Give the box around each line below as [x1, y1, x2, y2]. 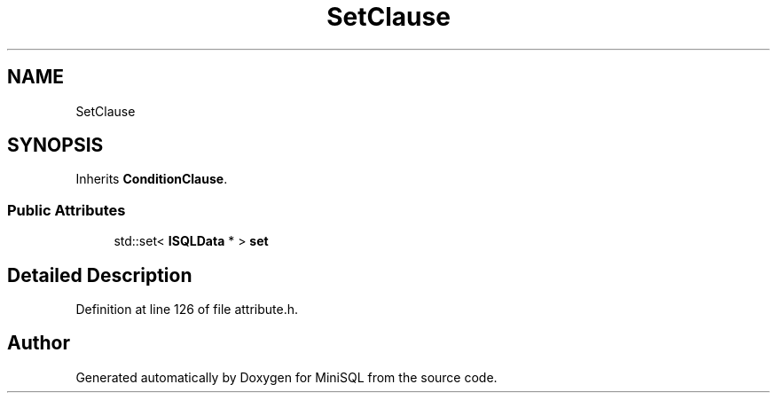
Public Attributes [7, 200, 126, 219]
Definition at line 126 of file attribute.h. [75, 302, 299, 318]
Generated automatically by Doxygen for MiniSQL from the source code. [75, 369, 498, 385]
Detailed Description [7, 263, 192, 286]
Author [7, 332, 70, 355]
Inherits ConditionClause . [75, 171, 228, 187]
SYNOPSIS [7, 134, 104, 157]
